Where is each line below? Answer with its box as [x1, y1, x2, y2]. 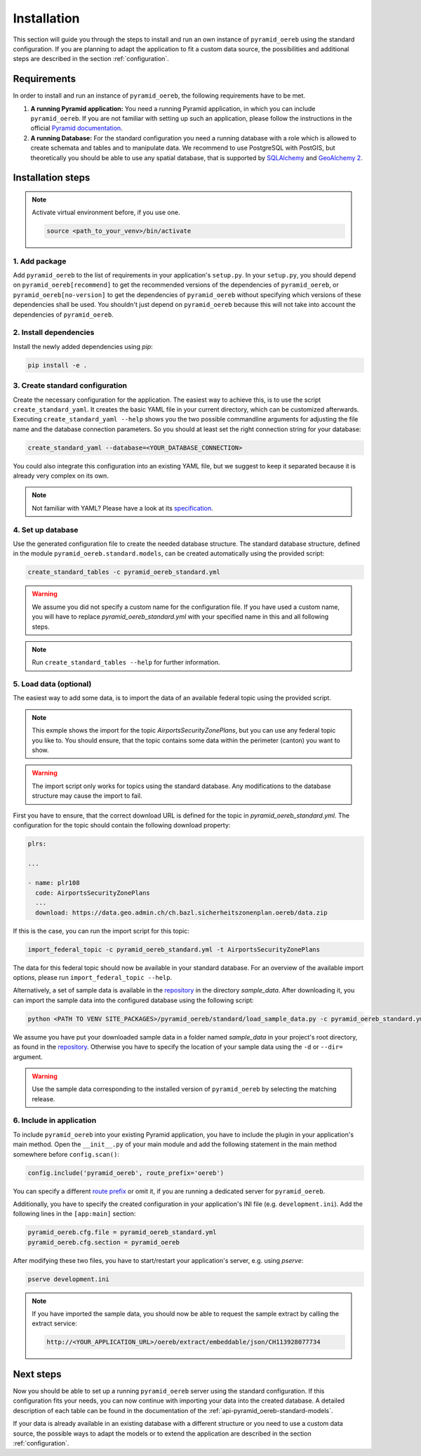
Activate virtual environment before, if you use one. [32, 208, 180, 217]
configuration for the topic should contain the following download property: [13, 820, 231, 829]
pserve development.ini [27, 1275, 110, 1283]
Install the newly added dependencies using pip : [13, 342, 154, 350]
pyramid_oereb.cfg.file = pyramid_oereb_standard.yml [27, 1228, 217, 1236]
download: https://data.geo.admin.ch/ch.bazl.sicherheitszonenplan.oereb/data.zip [35, 908, 328, 917]
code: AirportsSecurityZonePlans [35, 888, 150, 897]
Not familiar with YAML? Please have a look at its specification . [32, 504, 213, 512]
